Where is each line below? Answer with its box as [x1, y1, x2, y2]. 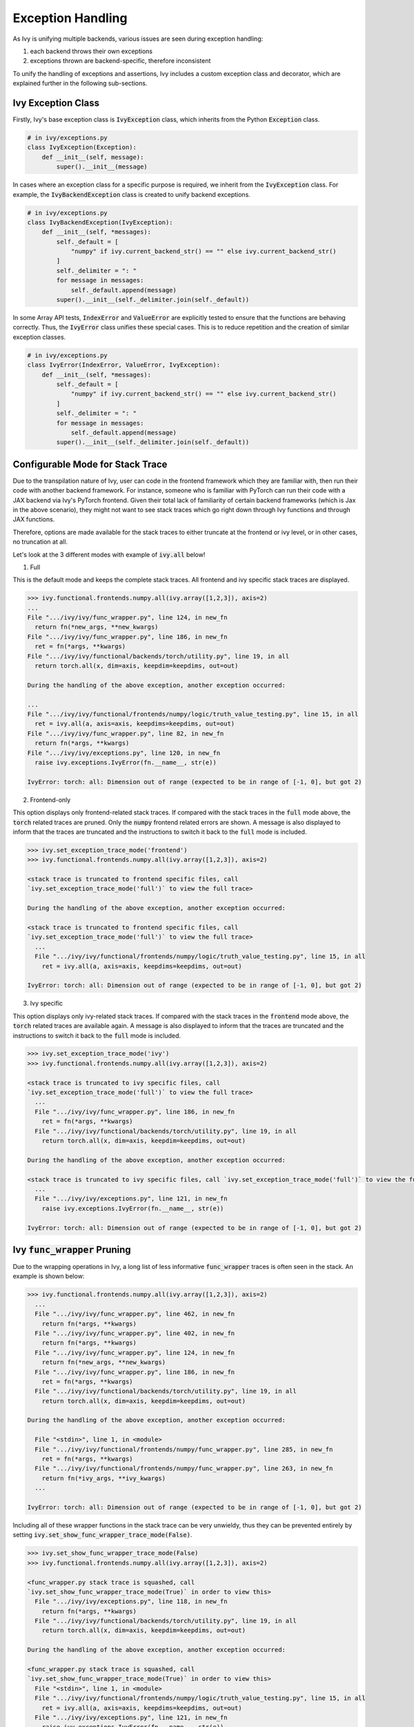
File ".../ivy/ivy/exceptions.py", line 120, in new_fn [27, 749, 221, 756]
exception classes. [12, 332, 66, 341]
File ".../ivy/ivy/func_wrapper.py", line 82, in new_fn [27, 729, 224, 737]
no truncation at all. [12, 537, 68, 546]
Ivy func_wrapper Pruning [12, 1243, 131, 1255]
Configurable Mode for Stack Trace [12, 458, 168, 470]
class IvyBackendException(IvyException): [27, 218, 173, 226]
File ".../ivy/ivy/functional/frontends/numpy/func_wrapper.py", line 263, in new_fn [34, 1464, 333, 1473]
